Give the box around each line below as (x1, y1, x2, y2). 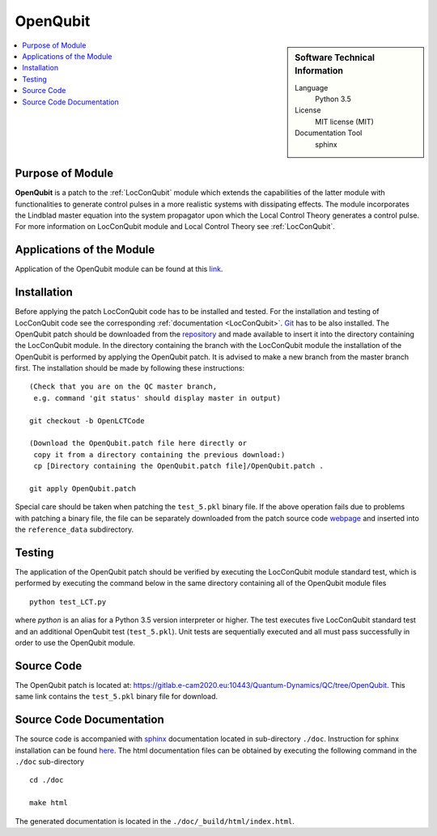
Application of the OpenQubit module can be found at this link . (15, 264, 223, 274)
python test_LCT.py (29, 597, 107, 606)
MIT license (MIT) (315, 117, 374, 126)
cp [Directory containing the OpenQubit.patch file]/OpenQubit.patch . (33, 461, 324, 471)
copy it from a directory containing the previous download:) (33, 450, 286, 459)
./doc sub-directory (15, 757, 85, 766)
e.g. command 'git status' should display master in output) (33, 393, 282, 402)
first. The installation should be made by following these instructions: (15, 363, 245, 373)
